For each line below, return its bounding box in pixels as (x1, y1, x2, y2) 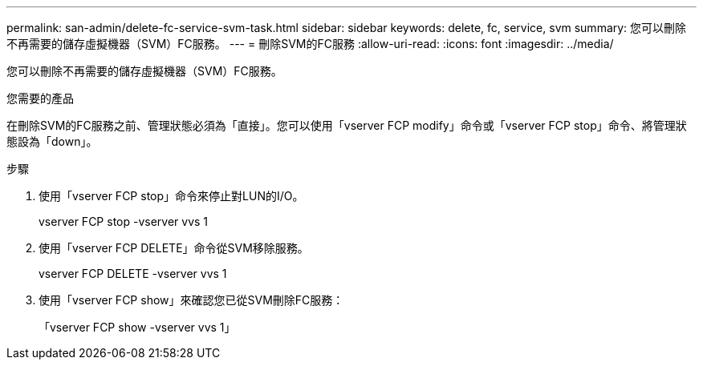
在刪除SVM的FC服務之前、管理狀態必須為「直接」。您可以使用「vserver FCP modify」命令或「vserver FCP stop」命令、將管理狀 (6, 119, 687, 132)
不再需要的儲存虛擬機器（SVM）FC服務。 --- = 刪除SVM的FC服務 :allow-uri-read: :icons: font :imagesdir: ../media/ (6, 37, 614, 50)
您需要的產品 (6, 91, 74, 105)
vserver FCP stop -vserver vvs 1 (39, 215, 209, 228)
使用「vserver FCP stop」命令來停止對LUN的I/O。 (39, 189, 304, 203)
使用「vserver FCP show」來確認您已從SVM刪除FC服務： (39, 293, 344, 307)
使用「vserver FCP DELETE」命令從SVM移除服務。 (39, 241, 309, 255)
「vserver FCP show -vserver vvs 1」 (39, 320, 236, 334)
